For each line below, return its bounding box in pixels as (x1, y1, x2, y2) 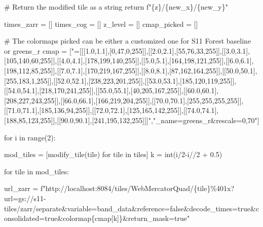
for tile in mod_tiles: (4, 166, 69, 176)
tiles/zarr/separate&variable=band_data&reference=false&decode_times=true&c (4, 203, 259, 213)
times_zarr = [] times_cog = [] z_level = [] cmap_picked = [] (4, 18, 198, 29)
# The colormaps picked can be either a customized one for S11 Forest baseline (4, 35, 251, 46)
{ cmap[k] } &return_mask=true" (91, 213, 190, 223)
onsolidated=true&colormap (4, 213, 92, 223)
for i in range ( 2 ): (4, 132, 56, 142)
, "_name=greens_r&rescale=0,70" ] (151, 115, 259, 125)
